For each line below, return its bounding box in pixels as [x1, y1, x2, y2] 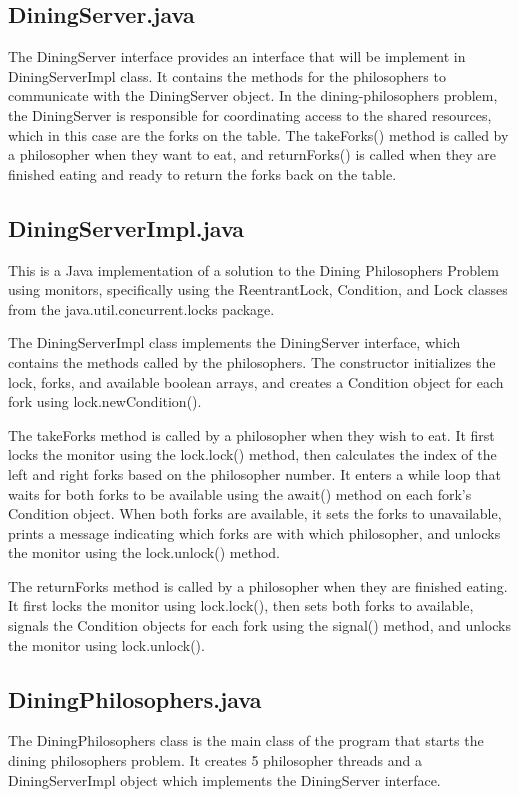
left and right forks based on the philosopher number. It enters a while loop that [8, 463, 501, 484]
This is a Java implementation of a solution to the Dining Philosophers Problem [8, 259, 499, 280]
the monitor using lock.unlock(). [8, 634, 205, 655]
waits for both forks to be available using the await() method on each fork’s [8, 483, 472, 504]
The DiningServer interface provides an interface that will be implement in [8, 46, 466, 67]
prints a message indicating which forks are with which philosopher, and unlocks [8, 522, 501, 543]
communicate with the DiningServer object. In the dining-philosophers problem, [8, 85, 498, 106]
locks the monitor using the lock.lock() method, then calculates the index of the [8, 444, 497, 465]
